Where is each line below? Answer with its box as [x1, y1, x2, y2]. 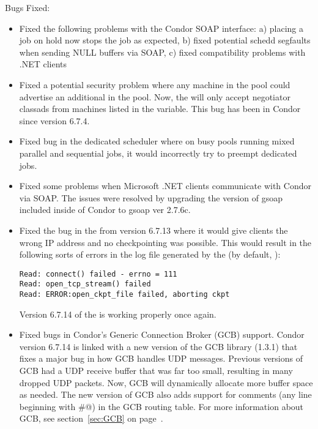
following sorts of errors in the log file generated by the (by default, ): [19, 248, 281, 261]
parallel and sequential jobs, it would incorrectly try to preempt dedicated [19, 146, 297, 159]
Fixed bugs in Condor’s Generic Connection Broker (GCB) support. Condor [19, 328, 305, 341]
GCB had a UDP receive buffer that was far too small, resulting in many [19, 364, 293, 377]
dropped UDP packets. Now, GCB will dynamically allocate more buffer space [19, 376, 313, 389]
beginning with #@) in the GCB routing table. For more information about [19, 400, 304, 412]
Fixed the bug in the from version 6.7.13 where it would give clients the [19, 223, 288, 236]
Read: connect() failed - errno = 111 [19, 269, 177, 278]
